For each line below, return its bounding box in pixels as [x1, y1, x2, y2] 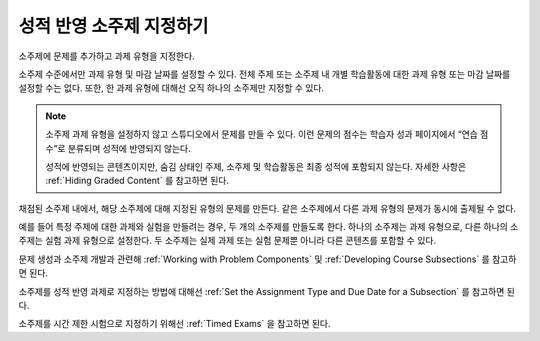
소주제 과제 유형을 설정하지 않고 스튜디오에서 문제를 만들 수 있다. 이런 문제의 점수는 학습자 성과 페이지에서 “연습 [45, 128, 479, 140]
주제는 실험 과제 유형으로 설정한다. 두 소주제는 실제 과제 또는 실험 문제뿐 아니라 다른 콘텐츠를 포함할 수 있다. [18, 235, 437, 247]
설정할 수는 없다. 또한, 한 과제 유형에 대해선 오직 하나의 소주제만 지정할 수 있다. [18, 82, 325, 94]
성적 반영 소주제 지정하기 [18, 15, 209, 37]
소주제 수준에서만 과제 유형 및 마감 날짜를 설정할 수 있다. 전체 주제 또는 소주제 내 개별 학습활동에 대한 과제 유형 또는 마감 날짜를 [18, 68, 511, 80]
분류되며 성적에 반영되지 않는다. [67, 142, 192, 154]
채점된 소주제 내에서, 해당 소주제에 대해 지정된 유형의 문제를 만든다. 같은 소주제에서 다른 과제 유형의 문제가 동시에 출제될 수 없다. [18, 202, 517, 214]
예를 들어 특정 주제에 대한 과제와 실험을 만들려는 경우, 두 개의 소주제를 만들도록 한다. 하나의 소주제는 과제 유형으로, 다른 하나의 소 [18, 221, 519, 233]
